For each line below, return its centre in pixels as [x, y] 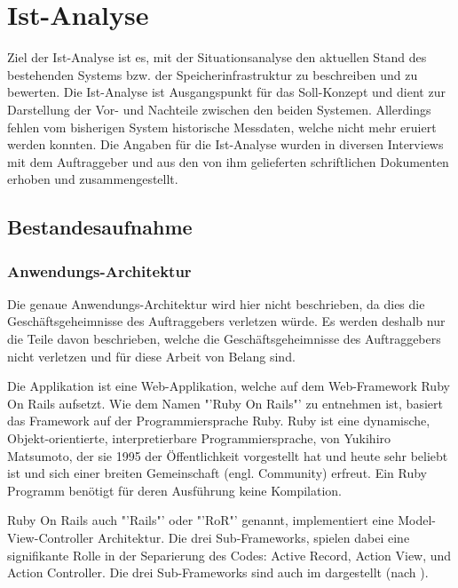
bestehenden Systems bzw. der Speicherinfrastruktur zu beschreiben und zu [213, 74]
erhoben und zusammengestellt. [93, 179]
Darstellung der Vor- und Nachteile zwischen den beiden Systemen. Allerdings [219, 109]
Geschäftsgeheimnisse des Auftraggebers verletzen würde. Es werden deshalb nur [226, 321]
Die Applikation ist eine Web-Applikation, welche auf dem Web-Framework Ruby [229, 386]
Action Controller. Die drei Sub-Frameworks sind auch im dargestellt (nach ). [218, 572]
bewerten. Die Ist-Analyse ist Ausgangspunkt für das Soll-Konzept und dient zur [226, 92]
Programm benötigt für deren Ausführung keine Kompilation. [174, 490]
